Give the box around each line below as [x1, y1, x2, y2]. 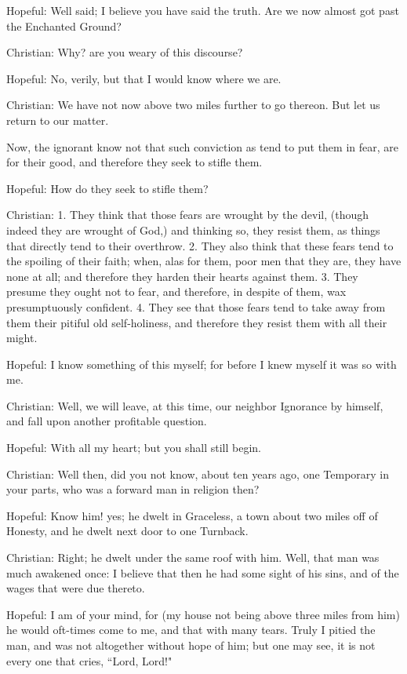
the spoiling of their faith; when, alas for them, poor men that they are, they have [6, 253, 402, 269]
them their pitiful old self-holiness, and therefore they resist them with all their [6, 314, 387, 330]
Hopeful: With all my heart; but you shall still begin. [6, 439, 261, 456]
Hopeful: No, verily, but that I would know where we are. [6, 70, 282, 86]
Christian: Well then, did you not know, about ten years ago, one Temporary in [6, 465, 390, 482]
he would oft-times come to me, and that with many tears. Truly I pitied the [6, 621, 376, 638]
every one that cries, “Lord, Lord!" [6, 652, 173, 669]
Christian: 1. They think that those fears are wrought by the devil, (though [6, 206, 369, 223]
